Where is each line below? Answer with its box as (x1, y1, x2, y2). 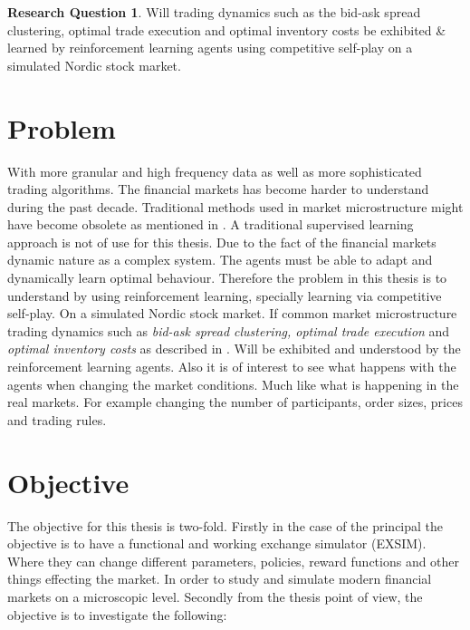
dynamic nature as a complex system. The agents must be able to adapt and (7, 250, 433, 269)
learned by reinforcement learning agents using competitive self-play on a (7, 38, 413, 57)
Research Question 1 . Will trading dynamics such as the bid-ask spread (7, 3, 421, 21)
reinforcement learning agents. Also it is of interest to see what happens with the (7, 357, 456, 376)
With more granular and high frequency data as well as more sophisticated (7, 161, 422, 180)
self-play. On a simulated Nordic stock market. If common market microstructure (7, 304, 457, 323)
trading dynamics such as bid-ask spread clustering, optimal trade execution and (7, 321, 450, 340)
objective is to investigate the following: (7, 605, 227, 624)
